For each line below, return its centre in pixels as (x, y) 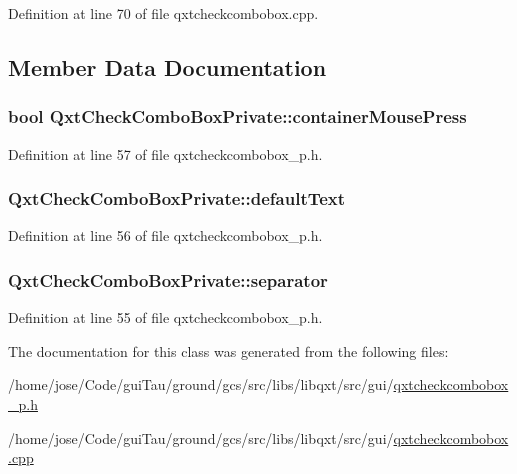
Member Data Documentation (167, 66)
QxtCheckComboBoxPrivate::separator (168, 279)
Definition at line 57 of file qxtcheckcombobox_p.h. (165, 153)
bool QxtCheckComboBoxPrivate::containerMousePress (237, 116)
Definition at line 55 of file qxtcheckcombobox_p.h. (165, 317)
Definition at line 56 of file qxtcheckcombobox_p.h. (165, 235)
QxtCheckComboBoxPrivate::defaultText (177, 198)
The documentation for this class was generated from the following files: (228, 350)
